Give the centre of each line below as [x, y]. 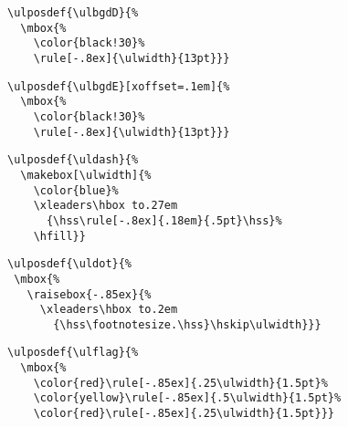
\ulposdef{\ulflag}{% [73, 353]
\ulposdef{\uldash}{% [73, 160]
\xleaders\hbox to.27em [105, 206]
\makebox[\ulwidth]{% [86, 175]
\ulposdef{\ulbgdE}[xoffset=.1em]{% [119, 86]
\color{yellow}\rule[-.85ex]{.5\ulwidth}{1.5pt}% [187, 398]
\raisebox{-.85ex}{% [89, 294]
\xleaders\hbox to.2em [109, 310]
